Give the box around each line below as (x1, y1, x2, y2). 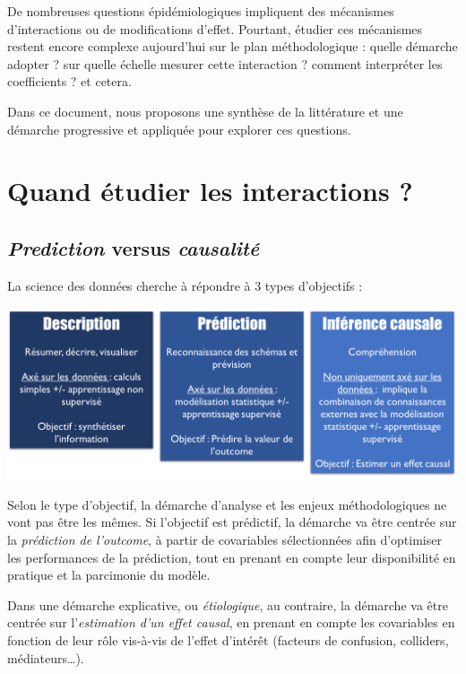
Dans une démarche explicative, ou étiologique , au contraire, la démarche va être (7, 595, 448, 614)
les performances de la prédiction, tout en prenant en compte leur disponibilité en (7, 547, 456, 566)
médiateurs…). (7, 648, 84, 667)
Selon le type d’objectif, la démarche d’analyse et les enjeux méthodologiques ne (7, 495, 447, 513)
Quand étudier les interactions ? (7, 172, 413, 209)
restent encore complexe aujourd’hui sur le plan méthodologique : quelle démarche (7, 37, 458, 56)
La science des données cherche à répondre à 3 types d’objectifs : (7, 276, 363, 294)
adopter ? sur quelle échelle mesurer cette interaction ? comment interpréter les (7, 54, 443, 73)
